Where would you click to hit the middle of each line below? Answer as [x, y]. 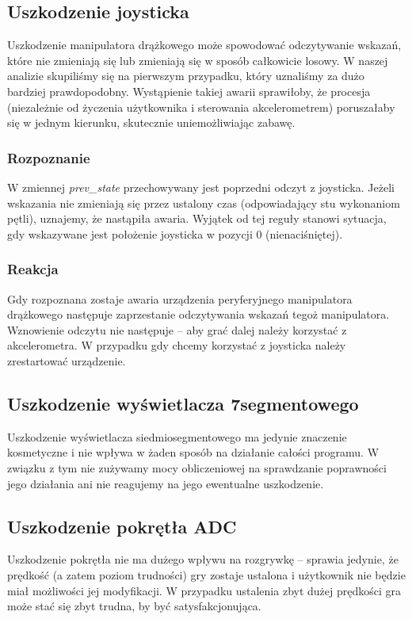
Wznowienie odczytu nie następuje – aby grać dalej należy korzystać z [177, 329]
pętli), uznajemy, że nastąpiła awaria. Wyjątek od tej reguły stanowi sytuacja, [197, 218]
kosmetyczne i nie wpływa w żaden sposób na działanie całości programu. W [193, 452]
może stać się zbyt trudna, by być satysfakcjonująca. [134, 606]
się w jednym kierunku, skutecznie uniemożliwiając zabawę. [151, 122]
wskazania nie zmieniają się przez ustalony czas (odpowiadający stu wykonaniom [204, 203]
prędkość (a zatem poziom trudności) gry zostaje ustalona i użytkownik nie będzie [206, 574]
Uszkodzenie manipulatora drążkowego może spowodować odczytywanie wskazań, [204, 45]
